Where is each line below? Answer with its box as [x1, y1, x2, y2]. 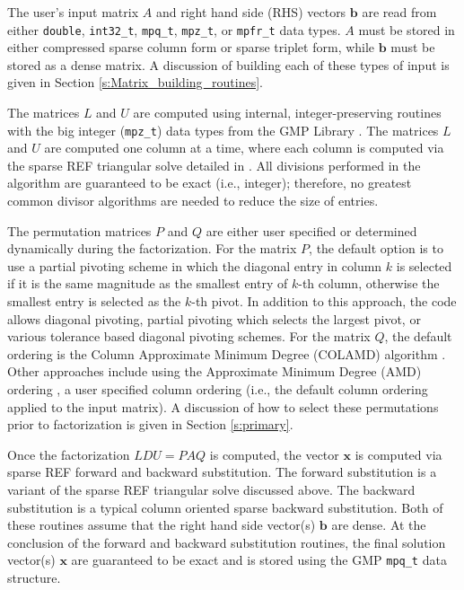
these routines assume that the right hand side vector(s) [7, 515, 316, 534]
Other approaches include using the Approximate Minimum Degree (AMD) [7, 362, 422, 381]
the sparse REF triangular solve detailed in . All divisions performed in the [7, 155, 421, 174]
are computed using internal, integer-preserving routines [133, 103, 442, 122]
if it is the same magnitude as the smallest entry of [7, 274, 288, 293]
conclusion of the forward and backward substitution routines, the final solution [7, 533, 446, 551]
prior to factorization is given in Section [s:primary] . [7, 415, 293, 434]
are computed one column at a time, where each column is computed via [44, 138, 444, 157]
